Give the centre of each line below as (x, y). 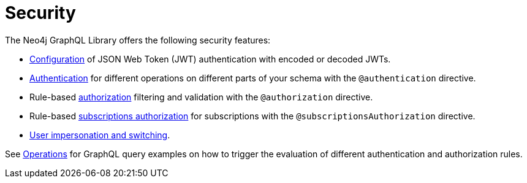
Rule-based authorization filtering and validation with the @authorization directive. (201, 97)
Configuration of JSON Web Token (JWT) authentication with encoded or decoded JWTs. (210, 59)
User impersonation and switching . (100, 135)
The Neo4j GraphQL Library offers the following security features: (138, 40)
